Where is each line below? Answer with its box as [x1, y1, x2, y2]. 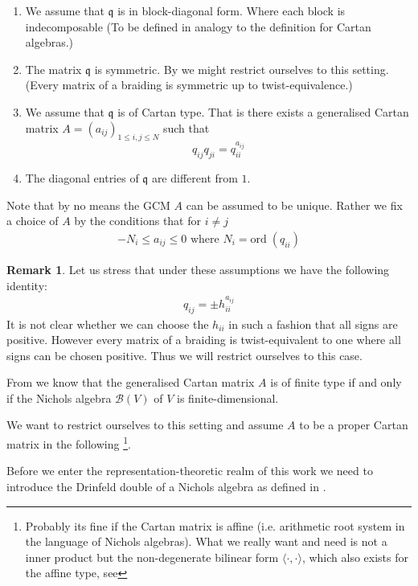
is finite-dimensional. [177, 389, 279, 406]
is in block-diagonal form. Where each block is [117, 2, 346, 18]
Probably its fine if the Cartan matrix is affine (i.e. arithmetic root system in [25, 517, 405, 534]
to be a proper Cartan [299, 416, 408, 433]
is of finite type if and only [270, 374, 402, 391]
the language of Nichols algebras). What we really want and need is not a [25, 533, 387, 550]
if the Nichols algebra [6, 389, 112, 406]
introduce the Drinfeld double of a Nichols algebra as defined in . [6, 477, 326, 494]
